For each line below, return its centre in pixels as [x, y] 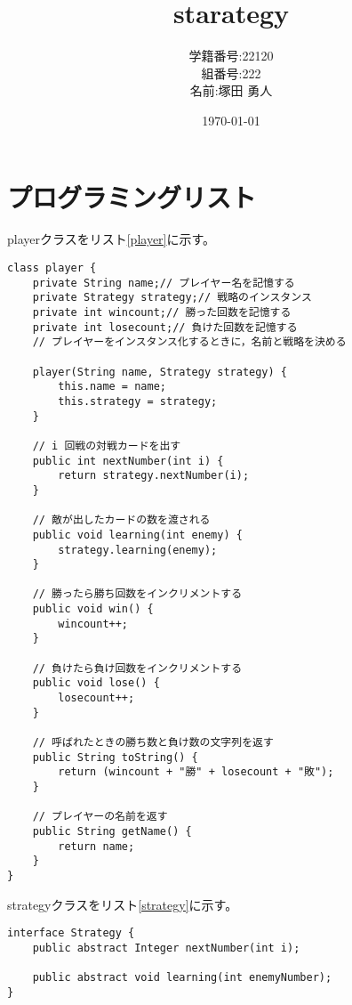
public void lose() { [96, 683]
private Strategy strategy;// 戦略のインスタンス [172, 298]
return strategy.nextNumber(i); [154, 476]
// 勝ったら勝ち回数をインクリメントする [137, 594]
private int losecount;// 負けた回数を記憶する [165, 327]
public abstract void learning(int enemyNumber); [182, 978]
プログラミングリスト [132, 196]
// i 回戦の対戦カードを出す [107, 446]
